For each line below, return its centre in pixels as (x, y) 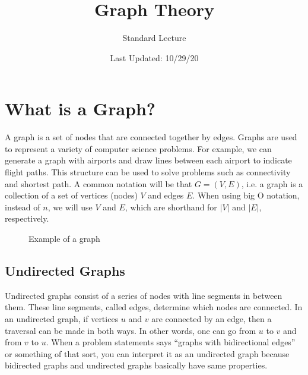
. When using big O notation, (246, 195)
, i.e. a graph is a (272, 183)
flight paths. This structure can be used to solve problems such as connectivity (148, 172)
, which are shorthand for (171, 207)
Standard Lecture (154, 38)
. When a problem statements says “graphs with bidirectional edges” (171, 342)
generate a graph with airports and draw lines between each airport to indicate (148, 160)
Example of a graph (64, 238)
